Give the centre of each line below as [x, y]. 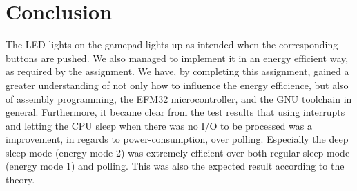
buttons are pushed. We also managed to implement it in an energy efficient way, [177, 58]
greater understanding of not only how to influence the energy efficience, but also [177, 84]
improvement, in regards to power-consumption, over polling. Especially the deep [177, 139]
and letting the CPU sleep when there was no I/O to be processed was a [159, 125]
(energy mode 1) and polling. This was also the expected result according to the [175, 166]
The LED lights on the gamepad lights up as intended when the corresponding [172, 44]
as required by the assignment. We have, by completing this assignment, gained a [177, 71]
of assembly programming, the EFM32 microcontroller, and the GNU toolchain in [179, 98]
